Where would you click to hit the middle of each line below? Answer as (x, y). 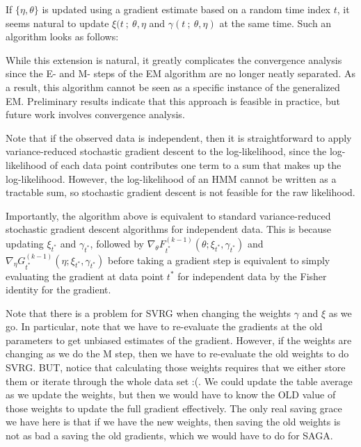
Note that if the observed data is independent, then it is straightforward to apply (179, 137)
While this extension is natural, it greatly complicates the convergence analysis (174, 59)
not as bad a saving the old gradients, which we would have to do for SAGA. (169, 436)
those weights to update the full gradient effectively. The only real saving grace (174, 408)
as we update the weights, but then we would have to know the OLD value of (171, 395)
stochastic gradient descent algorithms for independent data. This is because (169, 229)
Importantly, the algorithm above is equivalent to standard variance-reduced (168, 215)
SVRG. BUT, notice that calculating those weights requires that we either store (176, 367)
